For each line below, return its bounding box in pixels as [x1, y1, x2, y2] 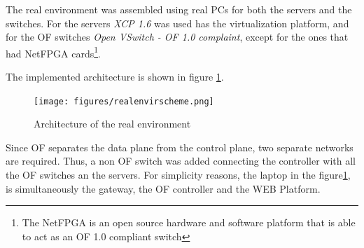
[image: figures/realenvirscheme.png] [34, 96, 214, 106]
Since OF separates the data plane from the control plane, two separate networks [6, 139, 353, 154]
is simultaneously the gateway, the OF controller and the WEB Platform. [6, 181, 321, 195]
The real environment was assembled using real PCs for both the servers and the [6, 2, 352, 16]
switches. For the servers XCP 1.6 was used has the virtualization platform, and [6, 15, 349, 30]
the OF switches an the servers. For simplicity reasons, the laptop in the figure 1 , [6, 167, 351, 182]
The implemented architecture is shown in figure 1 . [6, 69, 224, 84]
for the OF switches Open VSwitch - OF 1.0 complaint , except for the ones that [6, 29, 349, 44]
